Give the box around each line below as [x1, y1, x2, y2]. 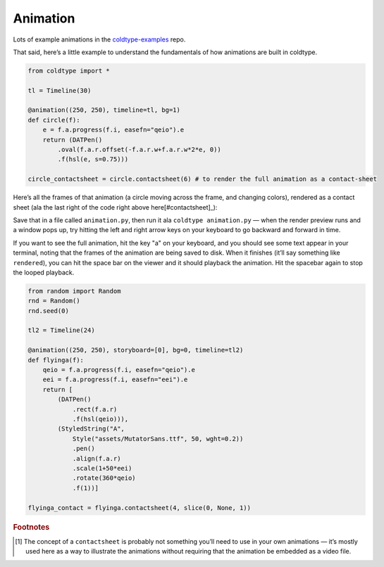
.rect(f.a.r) [72, 405, 118, 413]
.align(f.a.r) [72, 454, 121, 462]
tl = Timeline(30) [27, 87, 92, 94]
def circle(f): [27, 116, 80, 124]
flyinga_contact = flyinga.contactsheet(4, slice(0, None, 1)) [27, 504, 252, 511]
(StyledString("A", [57, 425, 125, 433]
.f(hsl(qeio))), [72, 415, 129, 423]
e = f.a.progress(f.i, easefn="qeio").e [42, 126, 185, 134]
